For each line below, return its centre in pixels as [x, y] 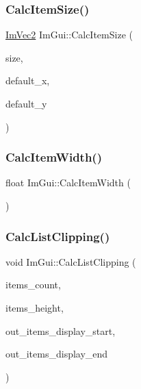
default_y [26, 103]
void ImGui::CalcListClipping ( [71, 261]
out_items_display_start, [61, 330]
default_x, [28, 80]
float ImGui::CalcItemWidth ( [68, 183]
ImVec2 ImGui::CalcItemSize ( [69, 35]
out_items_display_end [57, 354]
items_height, [35, 308]
